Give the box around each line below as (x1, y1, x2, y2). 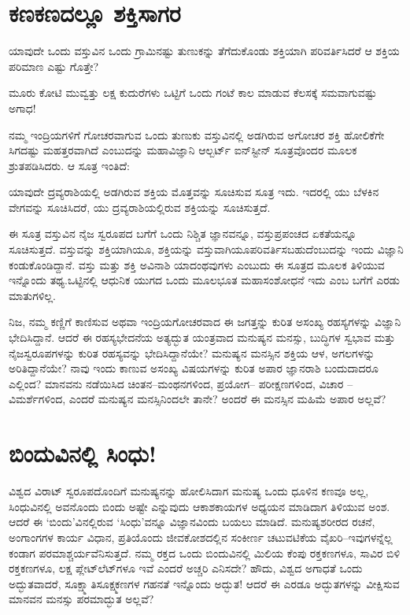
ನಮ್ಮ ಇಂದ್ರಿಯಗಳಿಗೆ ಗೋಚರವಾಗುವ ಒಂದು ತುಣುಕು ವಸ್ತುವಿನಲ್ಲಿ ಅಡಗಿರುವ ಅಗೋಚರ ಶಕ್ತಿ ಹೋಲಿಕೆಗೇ (9, 126, 385, 143)
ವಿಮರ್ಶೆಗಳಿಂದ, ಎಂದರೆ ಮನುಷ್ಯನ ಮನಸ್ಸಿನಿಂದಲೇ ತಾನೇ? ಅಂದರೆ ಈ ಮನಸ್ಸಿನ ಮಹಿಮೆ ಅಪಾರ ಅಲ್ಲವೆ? (9, 391, 386, 407)
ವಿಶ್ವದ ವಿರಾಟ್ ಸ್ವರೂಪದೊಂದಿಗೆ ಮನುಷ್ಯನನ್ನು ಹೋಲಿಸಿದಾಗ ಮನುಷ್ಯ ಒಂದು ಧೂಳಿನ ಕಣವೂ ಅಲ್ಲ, (9, 483, 369, 499)
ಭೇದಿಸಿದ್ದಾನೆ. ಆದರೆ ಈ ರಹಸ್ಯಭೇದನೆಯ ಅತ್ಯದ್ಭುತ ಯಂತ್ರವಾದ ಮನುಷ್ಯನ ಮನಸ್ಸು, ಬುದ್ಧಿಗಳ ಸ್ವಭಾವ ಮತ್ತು (9, 329, 396, 346)
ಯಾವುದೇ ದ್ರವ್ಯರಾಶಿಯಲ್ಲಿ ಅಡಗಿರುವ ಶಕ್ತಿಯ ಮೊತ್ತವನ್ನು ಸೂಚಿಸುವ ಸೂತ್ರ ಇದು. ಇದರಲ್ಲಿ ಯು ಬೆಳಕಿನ (9, 183, 379, 200)
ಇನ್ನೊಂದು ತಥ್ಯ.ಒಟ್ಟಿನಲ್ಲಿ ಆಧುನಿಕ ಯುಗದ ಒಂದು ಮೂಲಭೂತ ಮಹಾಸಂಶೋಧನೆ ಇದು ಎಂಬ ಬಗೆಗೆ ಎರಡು (9, 272, 400, 288)
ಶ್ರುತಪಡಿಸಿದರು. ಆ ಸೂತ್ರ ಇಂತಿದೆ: (9, 157, 130, 173)
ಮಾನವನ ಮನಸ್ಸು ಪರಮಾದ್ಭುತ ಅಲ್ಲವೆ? (9, 591, 154, 607)
